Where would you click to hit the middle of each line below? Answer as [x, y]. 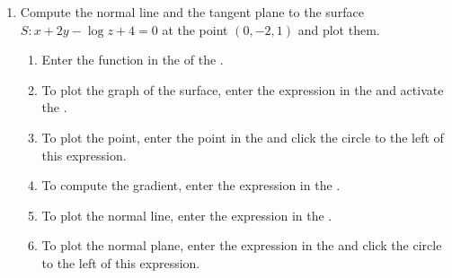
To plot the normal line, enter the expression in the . [187, 215]
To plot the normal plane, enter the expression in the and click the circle [242, 245]
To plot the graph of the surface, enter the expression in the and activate [243, 89]
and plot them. [339, 29]
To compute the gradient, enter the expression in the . [191, 185]
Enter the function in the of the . [133, 60]
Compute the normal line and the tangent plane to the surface [192, 12]
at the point [195, 29]
